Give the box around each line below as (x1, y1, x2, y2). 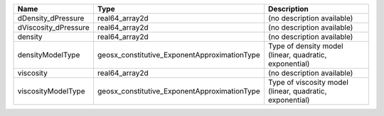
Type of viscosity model (267, 78, 348, 87)
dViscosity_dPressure (17, 23, 90, 32)
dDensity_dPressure (17, 13, 85, 23)
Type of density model (267, 41, 344, 51)
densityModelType (17, 50, 80, 59)
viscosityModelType (17, 86, 85, 95)
